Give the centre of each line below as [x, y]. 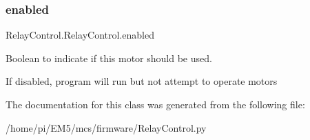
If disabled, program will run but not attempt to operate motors [142, 81]
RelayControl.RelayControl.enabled [80, 35]
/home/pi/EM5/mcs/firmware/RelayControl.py [106, 127]
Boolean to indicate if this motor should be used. [109, 58]
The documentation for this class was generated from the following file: [155, 104]
